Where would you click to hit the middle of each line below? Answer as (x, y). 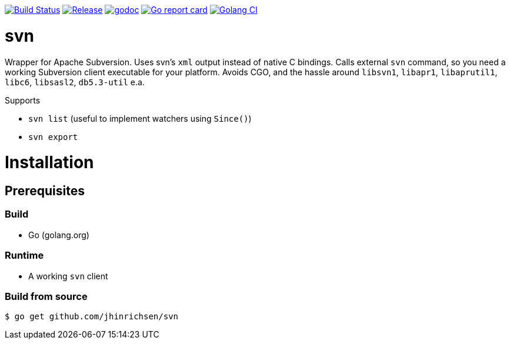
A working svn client (68, 276)
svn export (53, 137)
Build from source (46, 296)
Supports (23, 100)
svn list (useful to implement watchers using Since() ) (140, 118)
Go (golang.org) (59, 235)
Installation (49, 163)
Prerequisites (45, 191)
